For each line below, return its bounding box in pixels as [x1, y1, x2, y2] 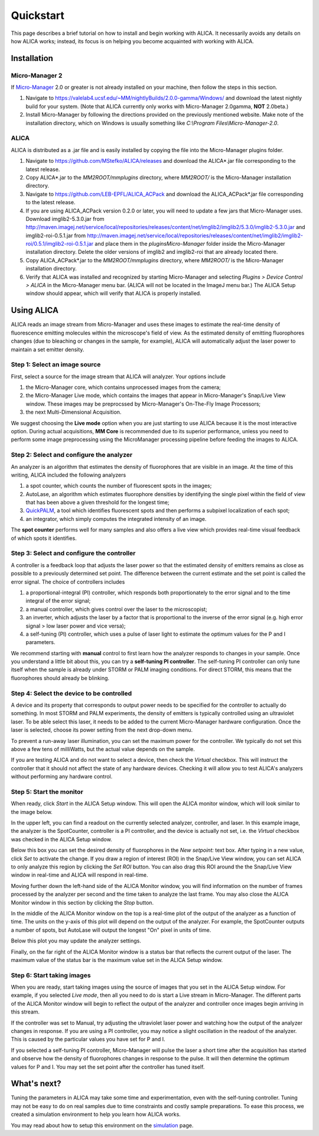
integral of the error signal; [25, 597, 91, 604]
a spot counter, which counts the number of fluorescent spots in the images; [25, 482, 212, 490]
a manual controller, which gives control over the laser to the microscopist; [25, 606, 207, 613]
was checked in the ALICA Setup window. [11, 835, 112, 843]
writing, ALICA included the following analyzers [11, 471, 126, 478]
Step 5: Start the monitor [11, 787, 84, 796]
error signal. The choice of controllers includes [11, 578, 125, 585]
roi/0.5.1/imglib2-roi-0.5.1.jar [25, 240, 94, 247]
